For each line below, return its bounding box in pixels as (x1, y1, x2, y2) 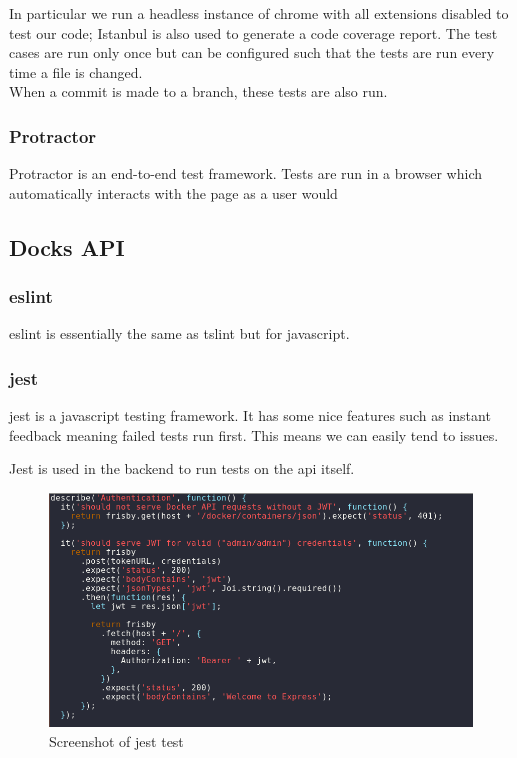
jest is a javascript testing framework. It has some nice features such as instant (9, 405, 491, 426)
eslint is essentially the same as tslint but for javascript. (9, 323, 350, 344)
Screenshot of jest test (49, 730, 184, 751)
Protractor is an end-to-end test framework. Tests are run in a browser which (9, 163, 483, 184)
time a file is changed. (9, 61, 143, 82)
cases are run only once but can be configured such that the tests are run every (9, 42, 495, 63)
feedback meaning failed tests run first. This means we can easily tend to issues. (9, 424, 499, 445)
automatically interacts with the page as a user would (9, 182, 338, 203)
